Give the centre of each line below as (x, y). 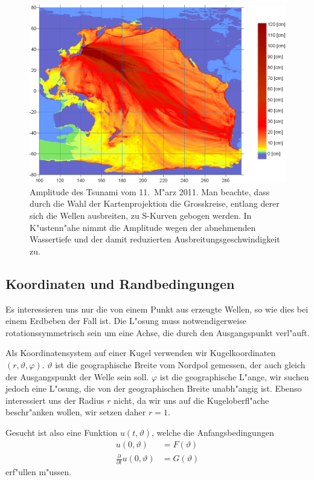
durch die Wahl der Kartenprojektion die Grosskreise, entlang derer (155, 203)
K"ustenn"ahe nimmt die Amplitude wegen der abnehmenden (143, 227)
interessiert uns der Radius (55, 400)
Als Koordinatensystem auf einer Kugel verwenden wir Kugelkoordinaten (141, 353)
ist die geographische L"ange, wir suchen (234, 376)
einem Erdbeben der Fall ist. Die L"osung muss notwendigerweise (126, 321)
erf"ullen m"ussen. (39, 472)
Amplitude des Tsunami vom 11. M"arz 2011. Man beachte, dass (150, 191)
